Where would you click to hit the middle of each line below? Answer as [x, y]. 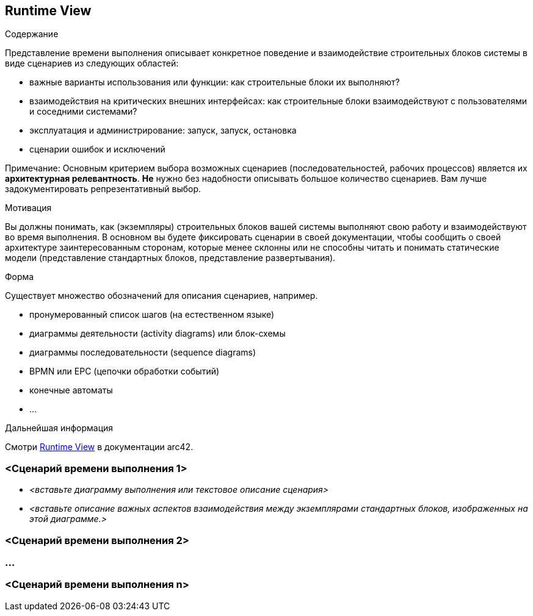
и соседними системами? [83, 112]
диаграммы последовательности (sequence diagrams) [143, 353]
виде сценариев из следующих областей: [92, 63]
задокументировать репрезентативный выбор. [103, 189]
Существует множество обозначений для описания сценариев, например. [161, 296]
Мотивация [28, 208]
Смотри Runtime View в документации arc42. [99, 447]
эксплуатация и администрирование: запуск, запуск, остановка [163, 131]
